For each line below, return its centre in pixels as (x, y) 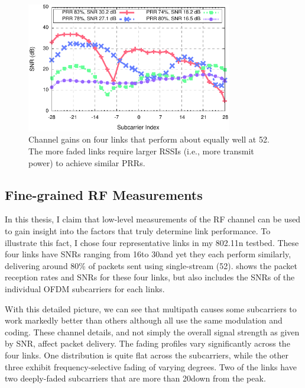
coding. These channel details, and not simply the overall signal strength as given (152, 332)
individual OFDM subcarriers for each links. (85, 289)
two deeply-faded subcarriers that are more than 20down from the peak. (135, 378)
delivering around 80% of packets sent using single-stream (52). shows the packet (151, 265)
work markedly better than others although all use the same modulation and (144, 320)
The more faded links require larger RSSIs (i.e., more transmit (141, 151)
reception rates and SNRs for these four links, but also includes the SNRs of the (150, 277)
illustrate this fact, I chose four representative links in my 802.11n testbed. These (152, 242)
